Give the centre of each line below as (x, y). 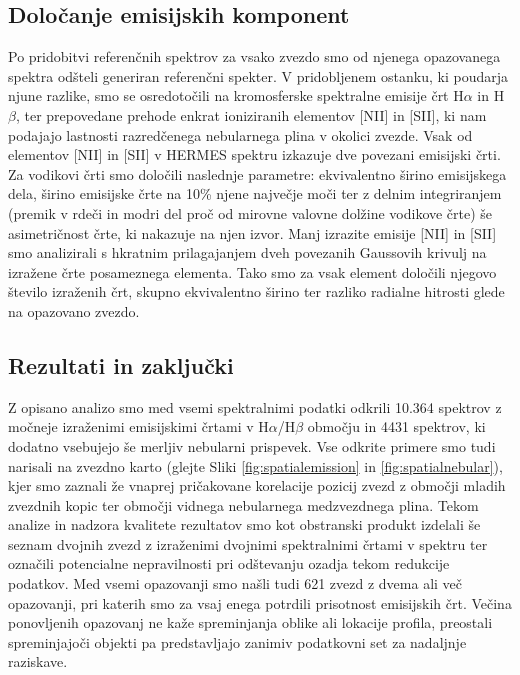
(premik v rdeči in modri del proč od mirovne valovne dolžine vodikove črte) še (250, 212)
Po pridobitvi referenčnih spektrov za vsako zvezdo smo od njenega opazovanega (254, 56)
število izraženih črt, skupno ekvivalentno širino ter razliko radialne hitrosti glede (256, 291)
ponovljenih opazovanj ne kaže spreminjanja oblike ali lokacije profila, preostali (250, 622)
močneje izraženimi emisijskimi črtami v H (138, 426)
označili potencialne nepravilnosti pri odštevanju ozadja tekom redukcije (229, 563)
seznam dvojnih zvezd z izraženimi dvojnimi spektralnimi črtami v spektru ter (248, 543)
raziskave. (38, 661)
